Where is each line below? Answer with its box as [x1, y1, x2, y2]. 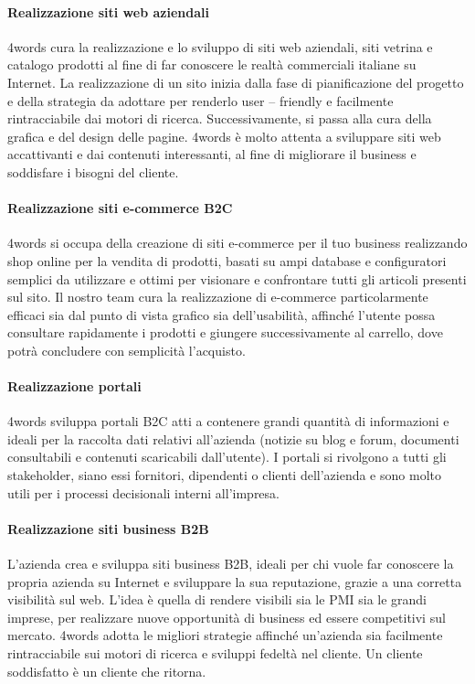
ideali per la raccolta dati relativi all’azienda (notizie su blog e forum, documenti [7, 429, 459, 448]
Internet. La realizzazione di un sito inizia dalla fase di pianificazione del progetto [7, 72, 464, 91]
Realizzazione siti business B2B [7, 518, 209, 538]
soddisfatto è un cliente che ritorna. [7, 661, 206, 680]
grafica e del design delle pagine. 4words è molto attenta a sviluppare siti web [7, 126, 441, 145]
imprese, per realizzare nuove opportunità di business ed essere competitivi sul [7, 607, 446, 626]
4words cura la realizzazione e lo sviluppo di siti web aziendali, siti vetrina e [7, 37, 433, 56]
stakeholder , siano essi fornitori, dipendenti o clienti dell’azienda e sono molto [7, 465, 441, 485]
